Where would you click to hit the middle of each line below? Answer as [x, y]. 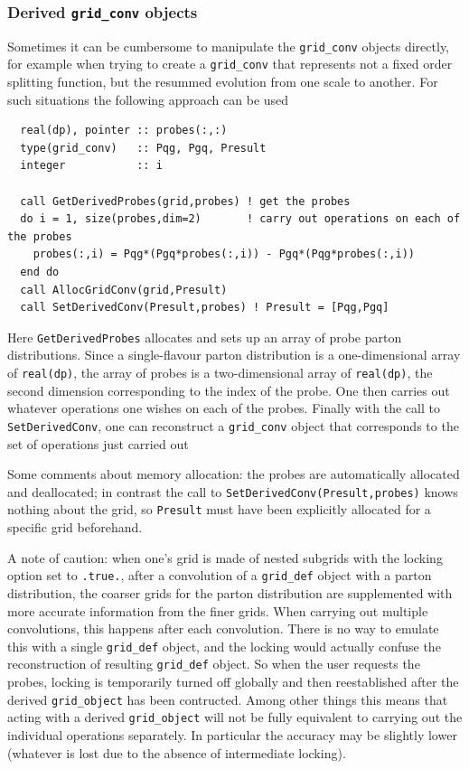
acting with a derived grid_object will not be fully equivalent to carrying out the [235, 717]
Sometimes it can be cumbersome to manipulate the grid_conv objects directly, [228, 46]
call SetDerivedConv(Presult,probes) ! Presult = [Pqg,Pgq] [205, 308]
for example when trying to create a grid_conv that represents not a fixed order [230, 64]
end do [40, 272]
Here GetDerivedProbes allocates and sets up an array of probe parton [205, 337]
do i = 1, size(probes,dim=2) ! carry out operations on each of [240, 219]
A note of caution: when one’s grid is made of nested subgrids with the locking [225, 557]
